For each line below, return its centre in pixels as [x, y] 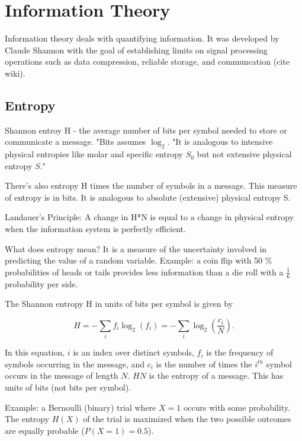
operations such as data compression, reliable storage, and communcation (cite [147, 61]
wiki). [15, 73]
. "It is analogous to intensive [220, 142]
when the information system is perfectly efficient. [95, 229]
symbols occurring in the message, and [75, 364]
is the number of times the [204, 364]
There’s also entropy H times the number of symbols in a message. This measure [151, 185]
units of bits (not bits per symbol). [68, 387]
